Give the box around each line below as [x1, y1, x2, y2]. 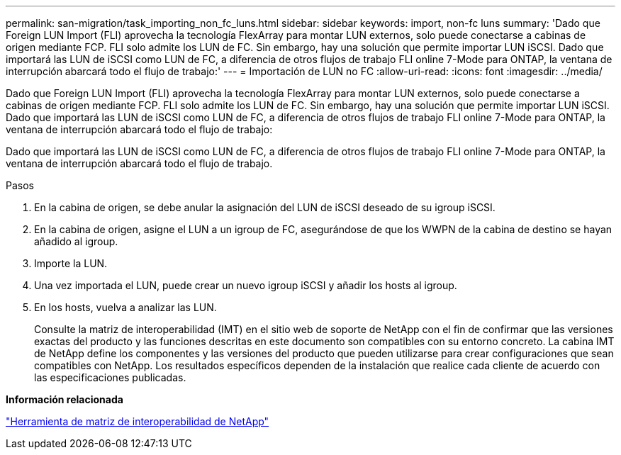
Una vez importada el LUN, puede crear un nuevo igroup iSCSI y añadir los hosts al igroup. [34, 279, 457, 291]
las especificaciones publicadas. [34, 371, 186, 383]
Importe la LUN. [34, 257, 108, 269]
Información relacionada [6, 393, 123, 405]
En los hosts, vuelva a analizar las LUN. [34, 301, 217, 313]
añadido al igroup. [34, 235, 118, 247]
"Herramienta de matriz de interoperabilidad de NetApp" [6, 415, 269, 427]
